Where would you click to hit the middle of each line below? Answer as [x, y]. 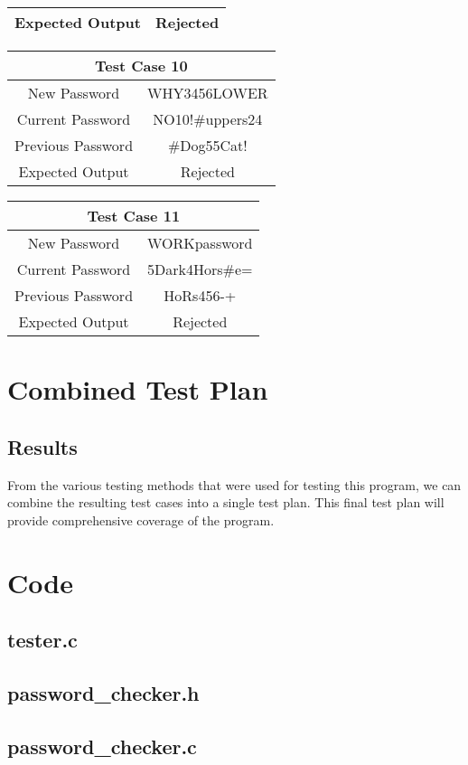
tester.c [42, 640]
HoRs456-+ [200, 295]
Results [42, 446]
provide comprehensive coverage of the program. [141, 519]
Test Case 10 [141, 66]
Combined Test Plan [138, 389]
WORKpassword [200, 243]
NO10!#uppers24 [208, 119]
